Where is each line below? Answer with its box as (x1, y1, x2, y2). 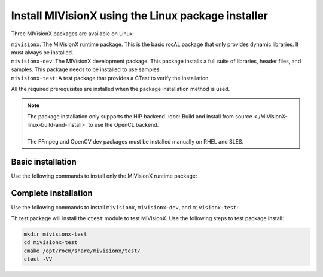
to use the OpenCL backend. (87, 121, 159, 129)
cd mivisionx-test (23, 239, 78, 246)
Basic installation (11, 156, 77, 167)
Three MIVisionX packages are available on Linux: (11, 30, 135, 37)
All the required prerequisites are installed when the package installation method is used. (11, 85, 230, 92)
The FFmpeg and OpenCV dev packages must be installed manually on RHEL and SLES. (27, 138, 244, 145)
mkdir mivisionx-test (23, 231, 87, 238)
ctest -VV (23, 256, 53, 263)
